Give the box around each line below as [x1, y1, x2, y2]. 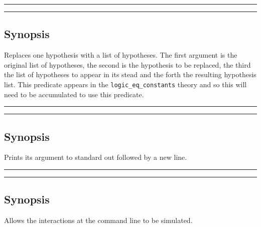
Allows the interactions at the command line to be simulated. [4, 215, 193, 225]
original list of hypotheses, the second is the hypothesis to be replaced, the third [4, 59, 251, 70]
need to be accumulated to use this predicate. [4, 89, 144, 99]
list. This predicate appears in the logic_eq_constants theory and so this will [4, 79, 247, 89]
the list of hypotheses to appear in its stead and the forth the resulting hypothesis [4, 69, 256, 80]
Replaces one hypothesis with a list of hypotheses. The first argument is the [4, 50, 237, 60]
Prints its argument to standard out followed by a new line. [4, 152, 187, 162]
